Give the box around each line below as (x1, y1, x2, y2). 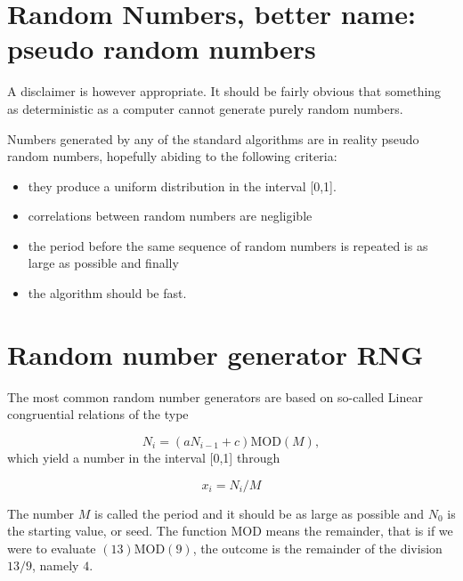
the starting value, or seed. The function (7, 521, 227, 540)
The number (7, 504, 75, 522)
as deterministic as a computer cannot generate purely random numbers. (7, 99, 403, 117)
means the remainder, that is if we (265, 521, 453, 540)
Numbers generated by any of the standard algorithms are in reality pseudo (7, 129, 419, 148)
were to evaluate (7, 538, 96, 557)
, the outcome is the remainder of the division (192, 538, 443, 557)
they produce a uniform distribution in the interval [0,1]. (28, 176, 337, 195)
